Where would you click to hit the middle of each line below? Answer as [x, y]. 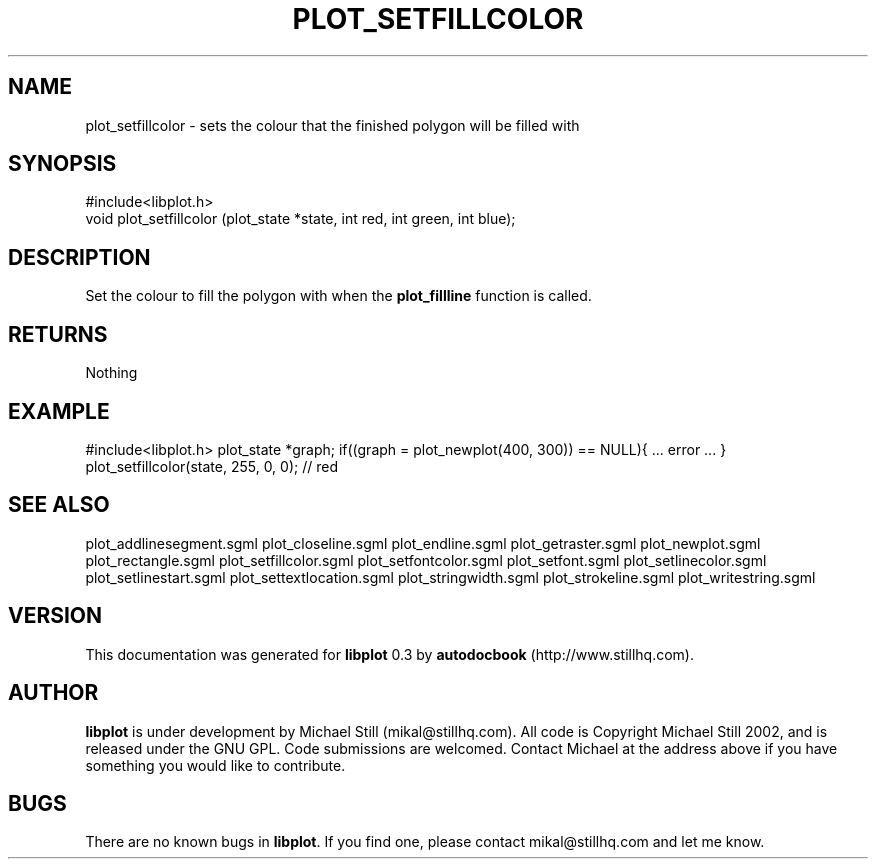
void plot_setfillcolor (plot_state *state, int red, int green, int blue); [300, 219]
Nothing [111, 373]
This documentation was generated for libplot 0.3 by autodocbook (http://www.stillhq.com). [389, 654]
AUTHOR [53, 693]
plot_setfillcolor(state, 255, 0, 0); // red [211, 466]
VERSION [55, 616]
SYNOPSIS [62, 164]
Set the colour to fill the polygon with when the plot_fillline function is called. [338, 296]
